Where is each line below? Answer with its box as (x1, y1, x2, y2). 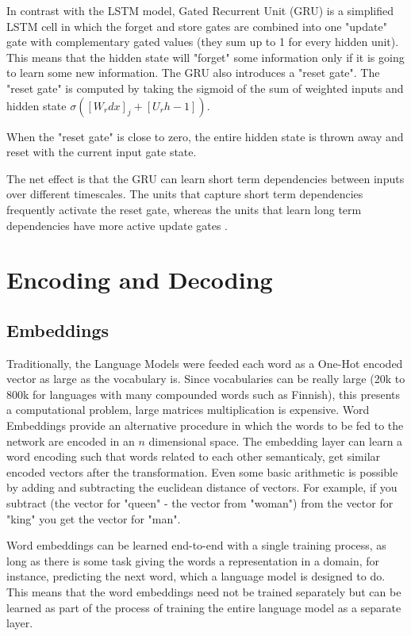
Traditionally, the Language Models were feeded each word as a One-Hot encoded (6, 354, 403, 371)
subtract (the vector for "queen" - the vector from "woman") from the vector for (6, 495, 394, 511)
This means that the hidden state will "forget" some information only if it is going (6, 48, 405, 65)
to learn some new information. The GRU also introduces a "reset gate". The (6, 64, 380, 81)
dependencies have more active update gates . (6, 216, 229, 233)
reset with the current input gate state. (6, 144, 197, 160)
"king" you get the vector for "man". (6, 510, 181, 527)
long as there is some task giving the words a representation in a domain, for (6, 552, 380, 569)
